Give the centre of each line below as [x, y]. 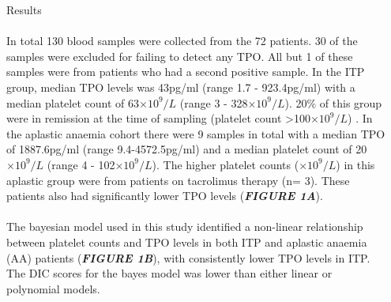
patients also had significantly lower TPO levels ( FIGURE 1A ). [165, 196]
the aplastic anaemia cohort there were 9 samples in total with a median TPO [196, 133]
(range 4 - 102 [81, 164]
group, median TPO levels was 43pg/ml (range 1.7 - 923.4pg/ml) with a [181, 87]
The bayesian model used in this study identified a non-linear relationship [185, 226]
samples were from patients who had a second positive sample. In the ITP [186, 72]
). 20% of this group [333, 102]
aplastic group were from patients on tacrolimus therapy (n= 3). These [178, 180]
